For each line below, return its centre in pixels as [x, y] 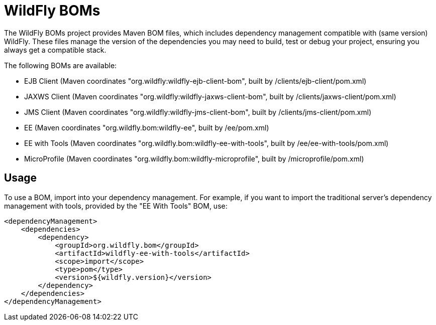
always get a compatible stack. [55, 50]
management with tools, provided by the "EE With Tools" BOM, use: [116, 206]
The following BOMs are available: [61, 65]
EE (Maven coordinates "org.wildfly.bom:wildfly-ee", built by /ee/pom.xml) [147, 127]
